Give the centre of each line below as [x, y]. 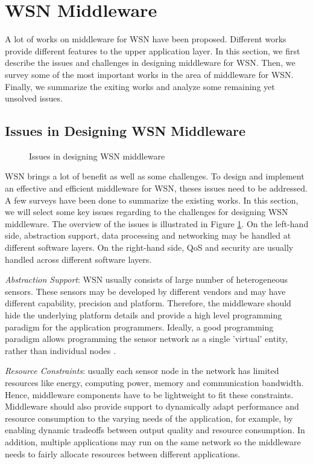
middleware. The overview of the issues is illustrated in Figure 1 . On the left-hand [157, 223]
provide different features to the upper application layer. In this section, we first [153, 50]
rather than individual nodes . [60, 350]
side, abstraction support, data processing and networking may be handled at [148, 235]
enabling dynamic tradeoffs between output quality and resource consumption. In [155, 430]
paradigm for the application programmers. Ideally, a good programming [139, 327]
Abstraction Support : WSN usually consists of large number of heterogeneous [147, 279]
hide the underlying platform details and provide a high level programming [144, 315]
